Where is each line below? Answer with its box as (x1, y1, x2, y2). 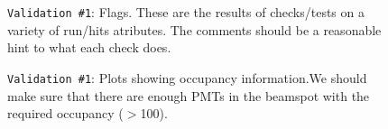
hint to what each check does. (7, 38, 171, 57)
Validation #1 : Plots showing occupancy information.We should (7, 68, 367, 87)
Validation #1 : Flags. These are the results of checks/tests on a (7, 3, 365, 21)
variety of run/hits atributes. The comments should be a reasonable (7, 20, 382, 39)
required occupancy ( (7, 104, 124, 123)
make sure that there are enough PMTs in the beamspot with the (7, 86, 370, 105)
